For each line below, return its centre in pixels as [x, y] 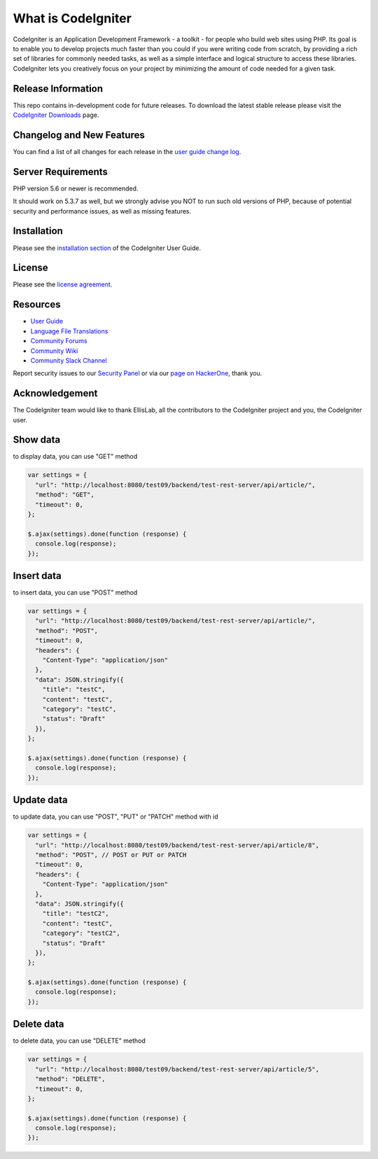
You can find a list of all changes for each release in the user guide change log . [127, 151]
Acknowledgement [55, 393]
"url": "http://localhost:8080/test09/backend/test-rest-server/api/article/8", [177, 845]
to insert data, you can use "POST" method [75, 592]
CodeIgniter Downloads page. [56, 115]
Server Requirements [61, 172]
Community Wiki [54, 351]
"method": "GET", [65, 495]
